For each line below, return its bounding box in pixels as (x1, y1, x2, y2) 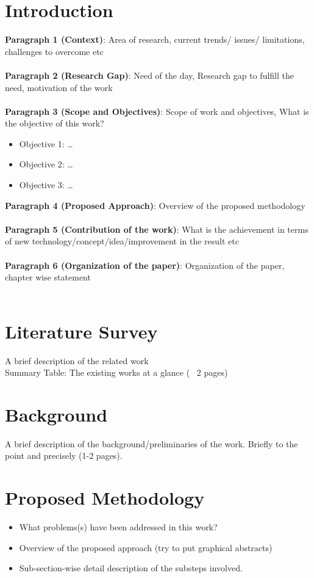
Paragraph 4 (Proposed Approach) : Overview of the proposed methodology (5, 199, 305, 211)
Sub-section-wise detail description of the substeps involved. (19, 562, 243, 574)
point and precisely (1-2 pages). (5, 449, 123, 462)
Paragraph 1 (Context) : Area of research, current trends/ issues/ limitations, (5, 33, 305, 46)
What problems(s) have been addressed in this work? (19, 521, 218, 533)
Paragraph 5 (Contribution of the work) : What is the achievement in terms (5, 222, 309, 235)
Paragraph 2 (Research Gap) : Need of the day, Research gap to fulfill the (5, 68, 294, 81)
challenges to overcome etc (5, 45, 104, 57)
